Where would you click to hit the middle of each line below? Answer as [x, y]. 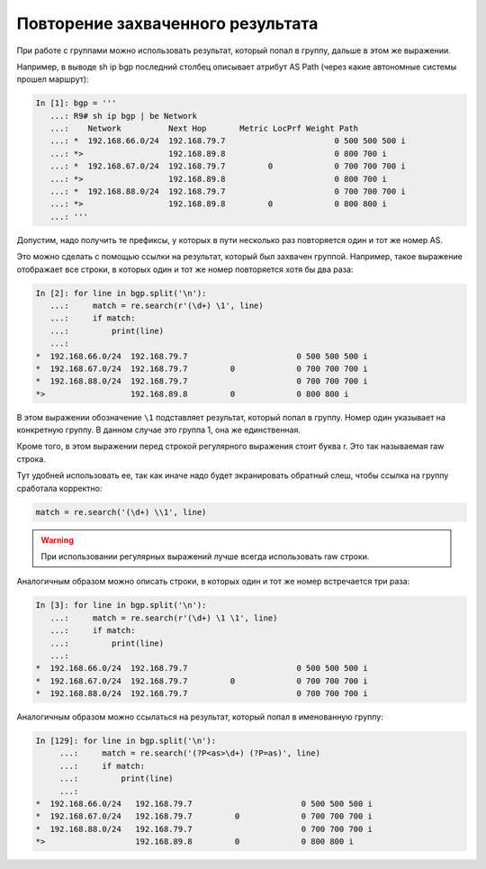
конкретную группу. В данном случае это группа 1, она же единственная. [159, 430]
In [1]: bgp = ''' [76, 103]
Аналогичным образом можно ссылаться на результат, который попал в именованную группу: [200, 717]
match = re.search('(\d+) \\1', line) [121, 512]
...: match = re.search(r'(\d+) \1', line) [157, 305]
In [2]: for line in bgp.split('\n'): [121, 293]
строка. [31, 458]
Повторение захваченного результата [167, 23]
